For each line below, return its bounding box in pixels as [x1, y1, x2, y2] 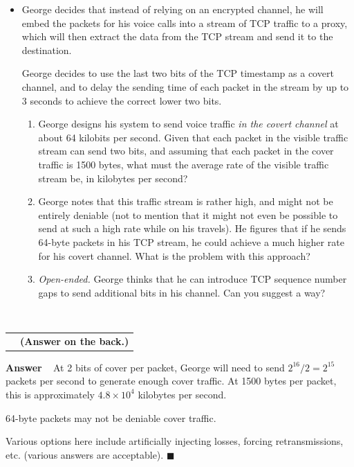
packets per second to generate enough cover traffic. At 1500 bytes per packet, [6, 373, 337, 388]
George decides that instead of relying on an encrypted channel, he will [21, 2, 324, 16]
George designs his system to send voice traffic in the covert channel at [38, 116, 339, 131]
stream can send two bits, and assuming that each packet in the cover [38, 143, 334, 158]
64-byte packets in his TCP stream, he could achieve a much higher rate [38, 234, 344, 249]
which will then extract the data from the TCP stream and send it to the [21, 29, 333, 44]
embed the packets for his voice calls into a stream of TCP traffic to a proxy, [21, 15, 348, 30]
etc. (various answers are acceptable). [6, 447, 164, 461]
